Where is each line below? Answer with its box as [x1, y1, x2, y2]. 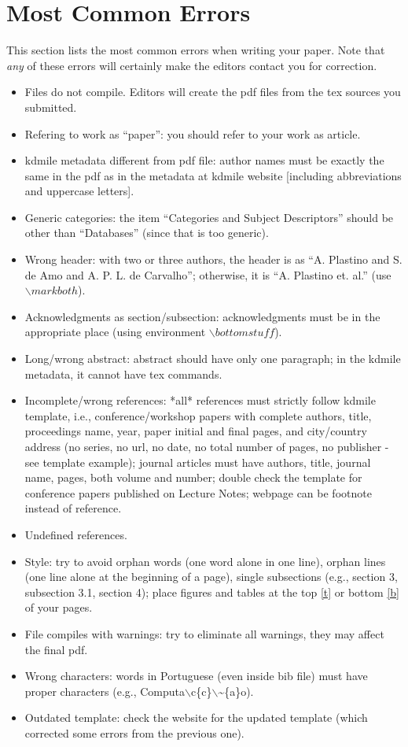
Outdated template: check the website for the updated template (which [24, 709, 368, 726]
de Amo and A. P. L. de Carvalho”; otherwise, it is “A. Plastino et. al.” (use [24, 266, 391, 283]
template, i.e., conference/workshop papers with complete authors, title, [24, 407, 372, 423]
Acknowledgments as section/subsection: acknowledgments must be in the [24, 308, 380, 324]
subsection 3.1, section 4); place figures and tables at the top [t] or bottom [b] [24, 583, 399, 600]
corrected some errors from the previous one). [24, 724, 244, 741]
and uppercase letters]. [24, 183, 134, 199]
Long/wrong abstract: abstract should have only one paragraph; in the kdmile [24, 350, 401, 367]
